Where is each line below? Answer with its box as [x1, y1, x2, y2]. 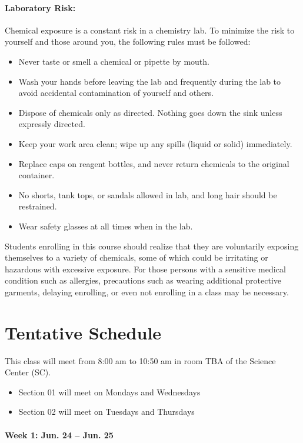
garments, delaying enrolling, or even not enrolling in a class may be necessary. [5, 285, 289, 298]
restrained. [18, 200, 57, 212]
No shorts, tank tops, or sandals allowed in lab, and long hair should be [18, 188, 277, 201]
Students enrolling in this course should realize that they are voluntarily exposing [5, 239, 299, 252]
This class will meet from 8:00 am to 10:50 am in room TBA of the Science [5, 354, 276, 367]
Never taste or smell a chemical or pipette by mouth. [18, 55, 209, 67]
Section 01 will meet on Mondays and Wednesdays [18, 385, 201, 398]
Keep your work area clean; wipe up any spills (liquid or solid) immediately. [18, 137, 292, 149]
